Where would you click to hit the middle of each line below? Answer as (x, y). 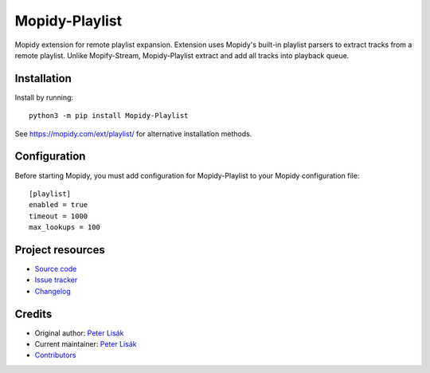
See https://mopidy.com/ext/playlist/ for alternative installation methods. (133, 133)
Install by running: (44, 97)
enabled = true (59, 205)
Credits (33, 314)
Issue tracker (56, 280)
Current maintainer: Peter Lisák (86, 344)
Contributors (55, 355)
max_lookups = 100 (65, 228)
